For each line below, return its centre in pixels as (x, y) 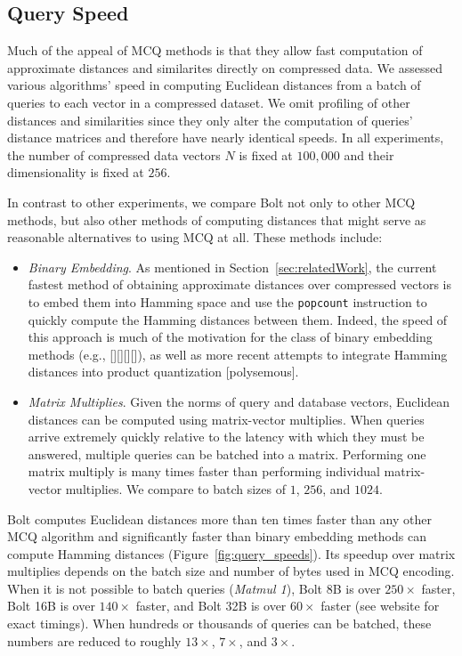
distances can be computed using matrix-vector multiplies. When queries (226, 419)
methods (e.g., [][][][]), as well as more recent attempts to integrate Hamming (238, 354)
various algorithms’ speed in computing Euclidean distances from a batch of (214, 85)
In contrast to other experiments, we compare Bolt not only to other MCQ (211, 202)
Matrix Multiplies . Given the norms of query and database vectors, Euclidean (239, 401)
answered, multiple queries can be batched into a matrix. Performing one (227, 454)
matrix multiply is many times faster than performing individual (204, 471)
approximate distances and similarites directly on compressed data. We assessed (225, 67)
